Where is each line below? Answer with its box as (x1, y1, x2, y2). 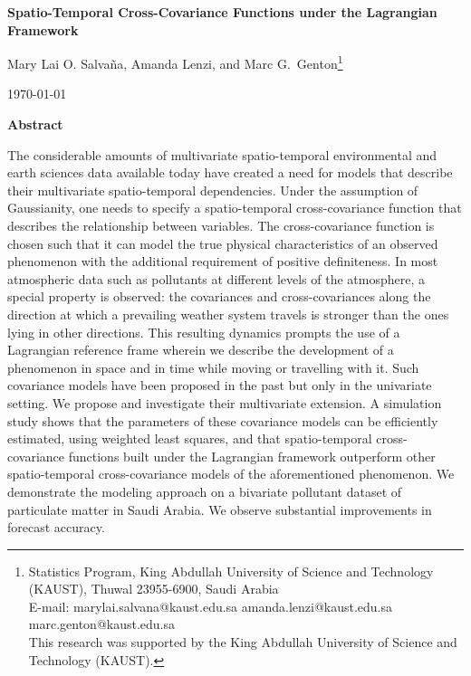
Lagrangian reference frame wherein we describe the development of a (7, 340, 394, 359)
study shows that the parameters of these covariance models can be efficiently (7, 411, 438, 430)
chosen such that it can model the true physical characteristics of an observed (7, 233, 438, 252)
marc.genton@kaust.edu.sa (28, 614, 176, 633)
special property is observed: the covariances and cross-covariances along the (7, 287, 431, 306)
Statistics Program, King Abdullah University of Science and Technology (28, 561, 434, 580)
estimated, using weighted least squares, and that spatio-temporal (7, 429, 372, 448)
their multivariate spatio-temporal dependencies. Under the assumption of (7, 180, 418, 199)
